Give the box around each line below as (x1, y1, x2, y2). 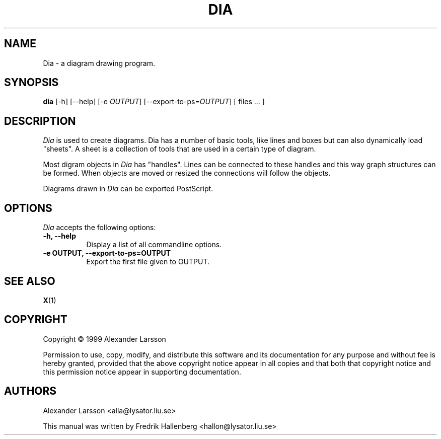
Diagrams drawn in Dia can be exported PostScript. (43, 184, 213, 193)
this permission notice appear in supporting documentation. (43, 367, 241, 376)
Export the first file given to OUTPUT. (86, 257, 210, 266)
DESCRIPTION (4, 114, 76, 127)
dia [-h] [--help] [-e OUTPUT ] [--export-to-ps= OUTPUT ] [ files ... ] (43, 97, 265, 106)
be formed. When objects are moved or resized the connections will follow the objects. (43, 169, 331, 178)
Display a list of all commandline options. (86, 240, 222, 249)
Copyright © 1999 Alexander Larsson (43, 334, 166, 343)
